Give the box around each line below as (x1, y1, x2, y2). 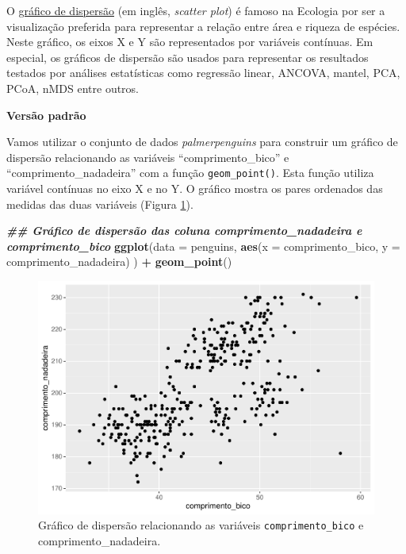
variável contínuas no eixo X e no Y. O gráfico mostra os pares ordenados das (6, 180, 383, 196)
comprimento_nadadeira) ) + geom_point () (6, 253, 232, 270)
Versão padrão (6, 106, 86, 123)
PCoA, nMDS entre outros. (6, 79, 140, 96)
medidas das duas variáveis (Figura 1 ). (6, 195, 193, 212)
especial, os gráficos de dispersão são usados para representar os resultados (6, 48, 369, 65)
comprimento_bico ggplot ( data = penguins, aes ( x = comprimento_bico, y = (6, 237, 400, 254)
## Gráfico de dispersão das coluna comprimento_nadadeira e (6, 222, 362, 239)
